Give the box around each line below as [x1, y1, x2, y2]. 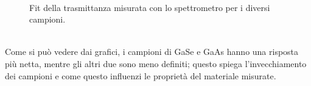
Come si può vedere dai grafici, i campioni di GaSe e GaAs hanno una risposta [5, 45, 299, 58]
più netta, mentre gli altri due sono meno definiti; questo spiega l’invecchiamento [5, 57, 307, 70]
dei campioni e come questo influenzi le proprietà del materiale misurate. [5, 69, 276, 82]
